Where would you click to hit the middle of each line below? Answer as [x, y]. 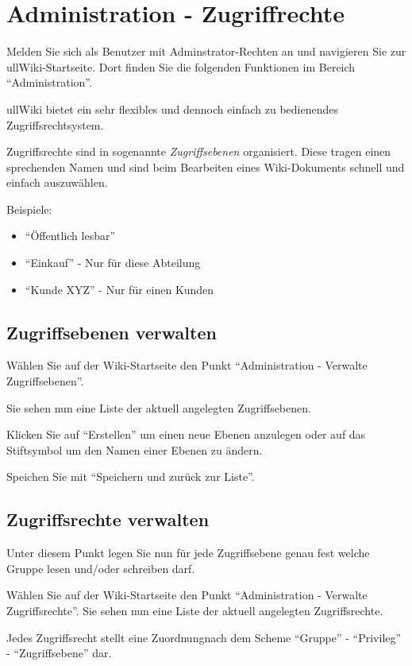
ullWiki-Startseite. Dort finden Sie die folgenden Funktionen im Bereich [181, 66]
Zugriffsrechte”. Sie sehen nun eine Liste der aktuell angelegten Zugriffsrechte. [195, 610]
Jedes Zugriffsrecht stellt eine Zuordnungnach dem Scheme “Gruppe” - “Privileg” [204, 637]
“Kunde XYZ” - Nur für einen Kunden [119, 289]
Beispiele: [29, 209]
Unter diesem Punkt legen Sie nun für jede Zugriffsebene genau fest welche [188, 553]
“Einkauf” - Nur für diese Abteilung [113, 263]
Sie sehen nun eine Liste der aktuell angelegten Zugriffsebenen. [159, 407]
